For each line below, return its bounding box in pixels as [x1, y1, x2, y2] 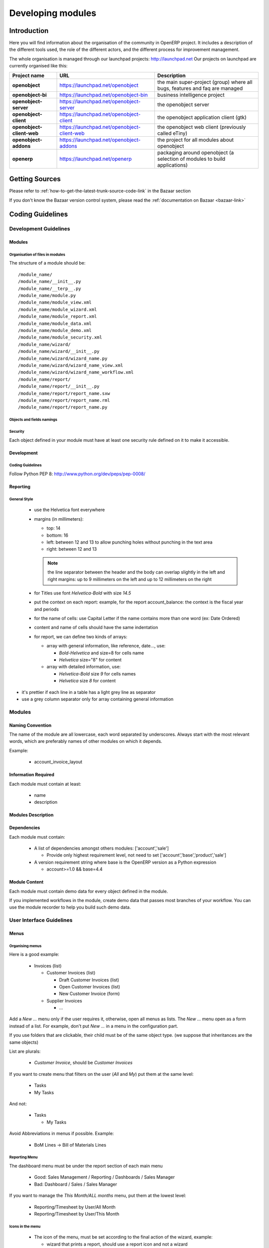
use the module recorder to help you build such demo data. [9, 904, 131, 911]
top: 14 [46, 525, 61, 531]
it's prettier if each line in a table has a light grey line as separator [21, 689, 156, 695]
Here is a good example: [9, 951, 59, 957]
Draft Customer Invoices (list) [59, 976, 120, 983]
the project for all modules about [157, 136, 234, 143]
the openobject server [157, 101, 209, 108]
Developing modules [9, 7, 97, 18]
